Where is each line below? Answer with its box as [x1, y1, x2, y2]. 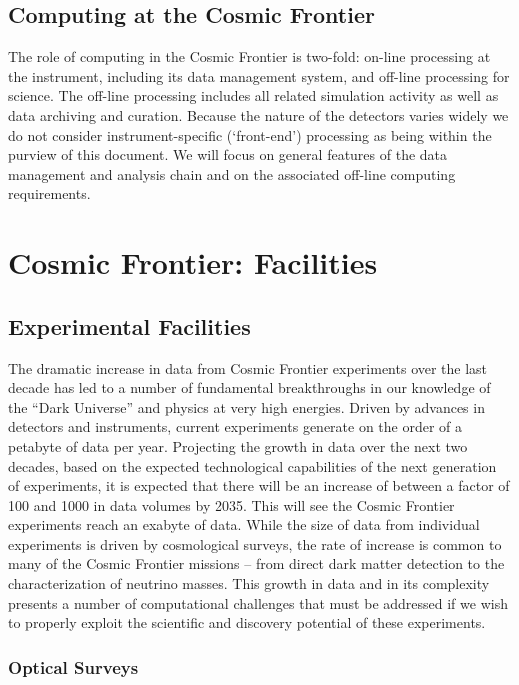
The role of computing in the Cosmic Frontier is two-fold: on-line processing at [8, 46, 491, 67]
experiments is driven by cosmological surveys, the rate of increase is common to [8, 533, 502, 554]
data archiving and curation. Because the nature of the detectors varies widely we [8, 104, 509, 125]
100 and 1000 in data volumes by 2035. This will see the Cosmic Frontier [8, 494, 455, 515]
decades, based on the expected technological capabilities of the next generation [8, 455, 497, 476]
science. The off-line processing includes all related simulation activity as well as [8, 85, 499, 106]
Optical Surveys [8, 654, 139, 679]
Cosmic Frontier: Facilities [8, 242, 378, 283]
